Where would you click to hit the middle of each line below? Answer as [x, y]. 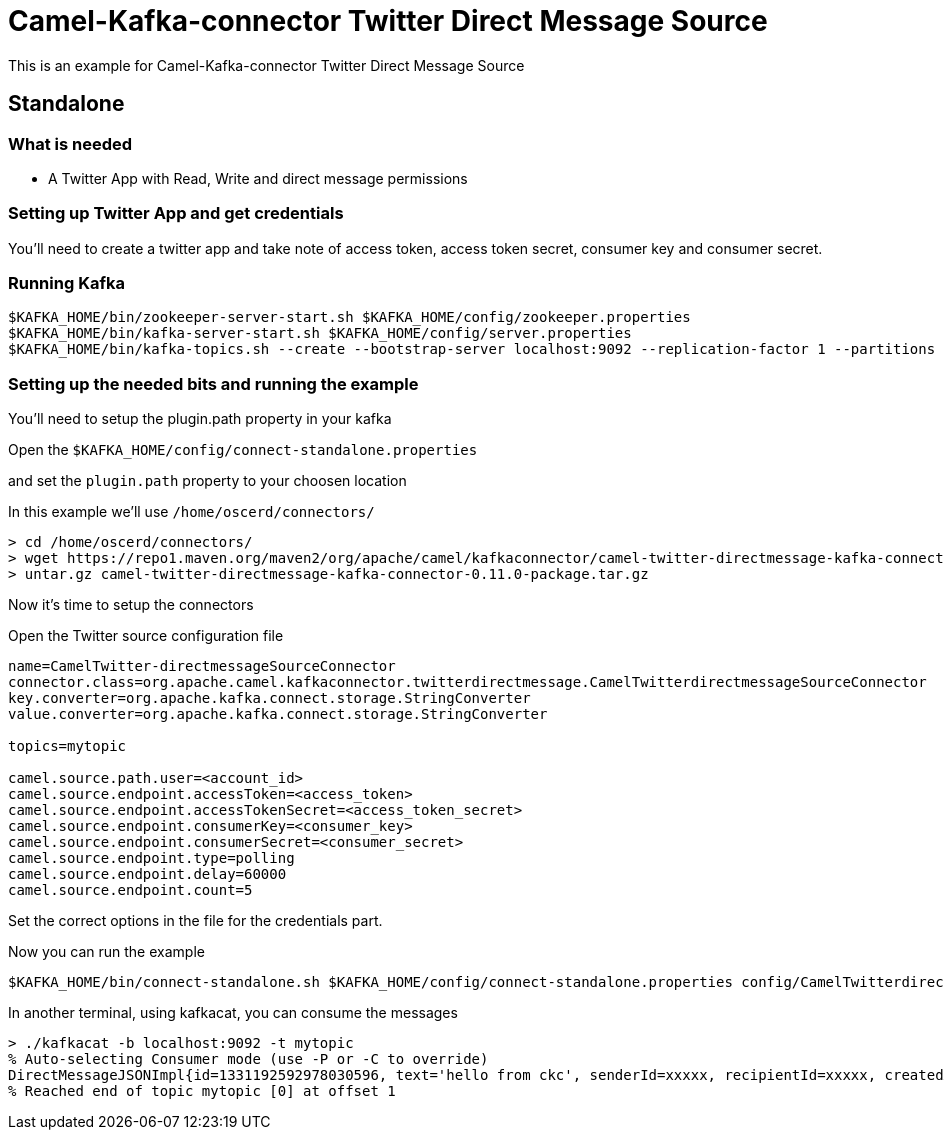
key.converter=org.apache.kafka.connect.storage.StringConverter [269, 698]
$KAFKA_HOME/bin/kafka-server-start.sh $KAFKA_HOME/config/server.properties [320, 333]
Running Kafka [66, 283]
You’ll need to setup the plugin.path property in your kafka [200, 419]
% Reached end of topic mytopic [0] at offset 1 [202, 1091]
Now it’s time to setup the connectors [131, 605]
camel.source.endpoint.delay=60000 [147, 874]
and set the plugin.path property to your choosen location [207, 481]
